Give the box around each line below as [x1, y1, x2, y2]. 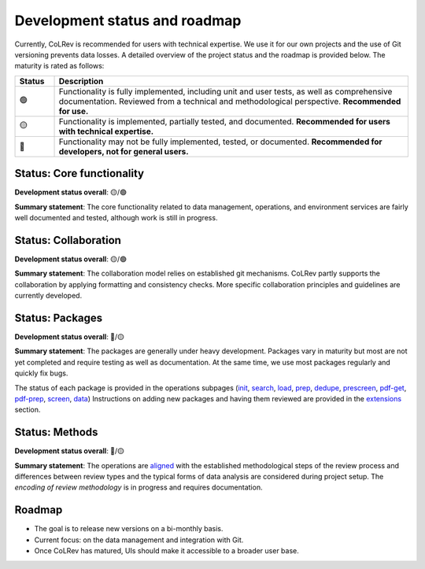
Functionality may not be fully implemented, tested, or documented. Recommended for [58, 136, 382, 147]
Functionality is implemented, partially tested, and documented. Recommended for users [58, 116, 391, 127]
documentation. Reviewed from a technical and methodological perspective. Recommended [58, 95, 401, 106]
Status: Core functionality [14, 167, 145, 180]
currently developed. [14, 291, 83, 301]
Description [58, 76, 104, 87]
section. [14, 405, 41, 415]
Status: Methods [14, 426, 98, 439]
